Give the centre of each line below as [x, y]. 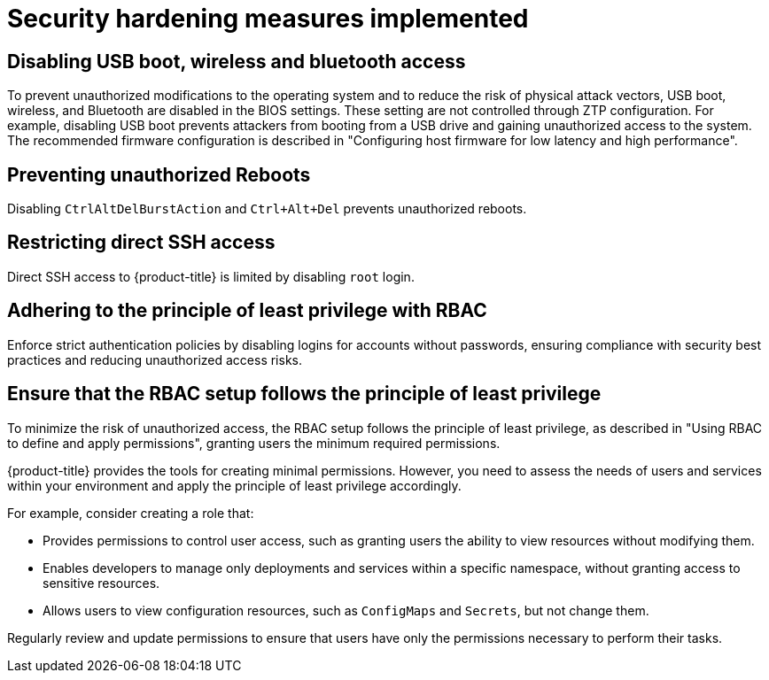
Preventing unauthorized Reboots [159, 174]
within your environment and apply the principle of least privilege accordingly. [234, 485]
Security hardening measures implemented [268, 19]
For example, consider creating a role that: [131, 513]
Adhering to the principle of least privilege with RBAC [247, 311]
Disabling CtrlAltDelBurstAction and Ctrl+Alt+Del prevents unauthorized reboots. [267, 209]
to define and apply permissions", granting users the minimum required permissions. [254, 443]
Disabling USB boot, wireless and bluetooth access [237, 61]
